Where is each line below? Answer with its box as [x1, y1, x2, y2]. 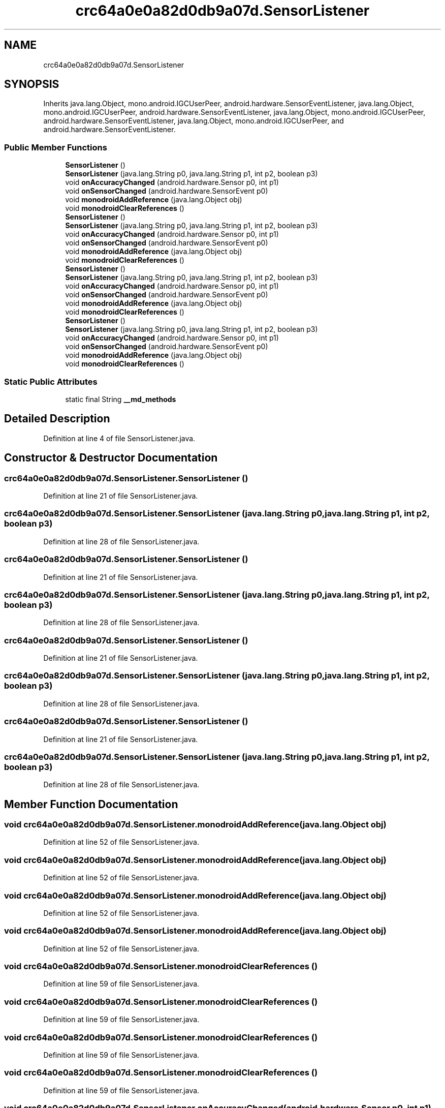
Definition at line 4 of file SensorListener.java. [43, 434, 196, 443]
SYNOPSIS [4, 78, 59, 91]
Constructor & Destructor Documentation [4, 451, 218, 465]
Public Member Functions [4, 142, 107, 152]
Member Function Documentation [4, 797, 178, 811]
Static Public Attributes [4, 376, 98, 387]
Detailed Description [4, 412, 110, 425]
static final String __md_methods [65, 394, 176, 404]
